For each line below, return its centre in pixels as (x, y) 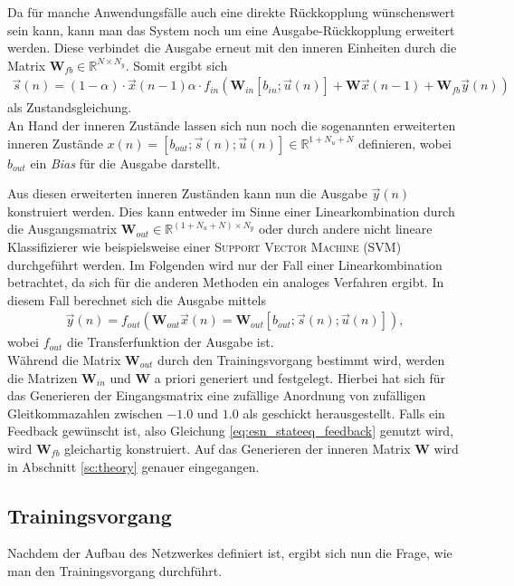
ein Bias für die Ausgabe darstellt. (125, 163)
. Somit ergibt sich (176, 65)
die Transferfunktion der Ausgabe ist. (170, 342)
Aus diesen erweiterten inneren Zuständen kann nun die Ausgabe (187, 193)
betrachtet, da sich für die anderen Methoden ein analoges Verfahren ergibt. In (226, 282)
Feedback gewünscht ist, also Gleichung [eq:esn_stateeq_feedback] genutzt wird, (231, 431)
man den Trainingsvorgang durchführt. (115, 570)
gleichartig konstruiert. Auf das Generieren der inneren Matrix (238, 448)
